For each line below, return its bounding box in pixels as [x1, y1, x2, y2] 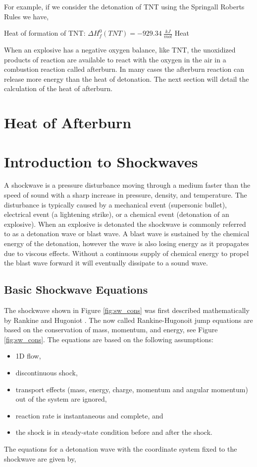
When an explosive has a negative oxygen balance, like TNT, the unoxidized [4, 45, 236, 55]
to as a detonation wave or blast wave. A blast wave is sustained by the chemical [4, 228, 250, 239]
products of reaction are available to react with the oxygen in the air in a [4, 54, 226, 64]
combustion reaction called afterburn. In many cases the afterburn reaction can [4, 64, 245, 74]
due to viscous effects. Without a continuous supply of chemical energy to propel [4, 248, 249, 258]
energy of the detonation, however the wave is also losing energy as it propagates [4, 238, 249, 249]
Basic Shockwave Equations [4, 282, 148, 297]
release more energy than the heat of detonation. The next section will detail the [4, 73, 249, 84]
